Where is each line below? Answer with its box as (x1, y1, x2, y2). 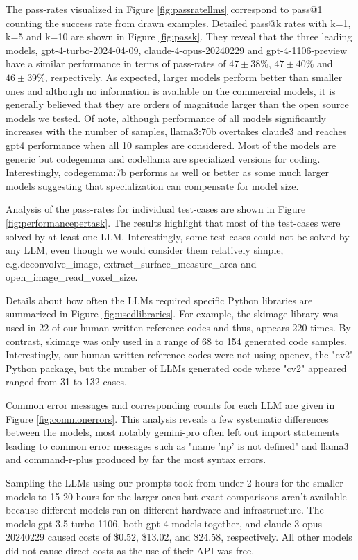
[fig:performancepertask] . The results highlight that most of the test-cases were (6, 215, 341, 229)
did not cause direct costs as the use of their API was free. (6, 543, 255, 557)
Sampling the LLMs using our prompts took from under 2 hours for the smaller (6, 475, 343, 489)
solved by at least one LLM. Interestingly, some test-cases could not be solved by (6, 229, 350, 243)
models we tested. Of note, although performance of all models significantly (6, 110, 326, 125)
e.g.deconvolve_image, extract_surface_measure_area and (6, 256, 257, 270)
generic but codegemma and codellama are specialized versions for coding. (6, 151, 321, 166)
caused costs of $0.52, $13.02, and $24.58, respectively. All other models (47, 530, 352, 544)
